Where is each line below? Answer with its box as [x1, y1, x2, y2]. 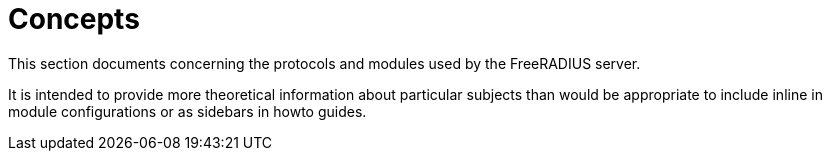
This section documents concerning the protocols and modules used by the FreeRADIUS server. [8, 54, 641, 72]
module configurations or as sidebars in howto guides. [8, 102, 367, 120]
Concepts [8, 2, 140, 36]
